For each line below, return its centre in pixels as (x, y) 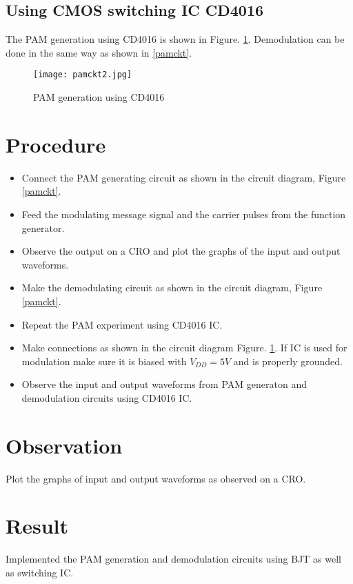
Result (37, 526)
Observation (64, 445)
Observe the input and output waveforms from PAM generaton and (164, 384)
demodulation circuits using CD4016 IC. (107, 397)
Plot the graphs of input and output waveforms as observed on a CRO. (156, 478)
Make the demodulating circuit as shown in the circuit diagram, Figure (172, 288)
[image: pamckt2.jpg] (83, 75)
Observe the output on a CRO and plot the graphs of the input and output (181, 251)
